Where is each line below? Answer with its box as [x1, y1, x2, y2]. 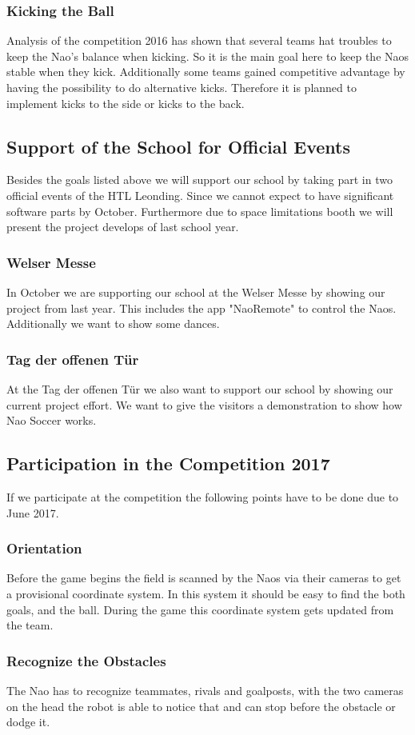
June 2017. [6, 504, 59, 521]
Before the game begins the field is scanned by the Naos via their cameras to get [6, 569, 401, 586]
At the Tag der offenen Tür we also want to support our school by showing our [6, 380, 393, 397]
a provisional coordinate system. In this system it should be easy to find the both [6, 585, 405, 601]
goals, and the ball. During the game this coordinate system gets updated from [6, 601, 394, 617]
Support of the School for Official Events [6, 134, 350, 158]
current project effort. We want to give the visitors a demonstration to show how [6, 396, 402, 413]
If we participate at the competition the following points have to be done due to [6, 488, 399, 505]
